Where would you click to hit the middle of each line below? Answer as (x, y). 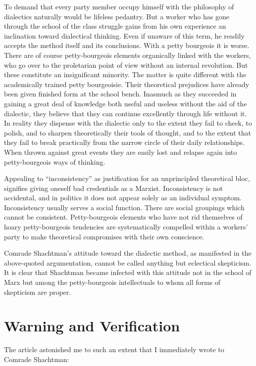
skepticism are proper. (38, 292)
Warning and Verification (92, 326)
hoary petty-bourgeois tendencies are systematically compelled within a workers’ (126, 227)
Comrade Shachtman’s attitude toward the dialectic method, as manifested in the (128, 253)
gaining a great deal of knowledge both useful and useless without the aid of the (126, 103)
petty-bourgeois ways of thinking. (55, 161)
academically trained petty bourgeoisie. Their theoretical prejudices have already (127, 84)
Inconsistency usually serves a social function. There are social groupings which (124, 207)
